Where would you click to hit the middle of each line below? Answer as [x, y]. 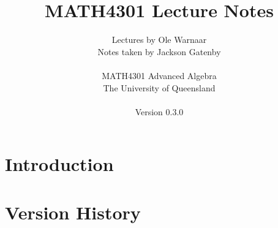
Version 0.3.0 [159, 111]
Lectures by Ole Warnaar [159, 40]
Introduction [59, 164]
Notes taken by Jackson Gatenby [159, 51]
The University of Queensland [159, 87]
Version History [73, 212]
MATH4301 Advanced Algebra [159, 75]
